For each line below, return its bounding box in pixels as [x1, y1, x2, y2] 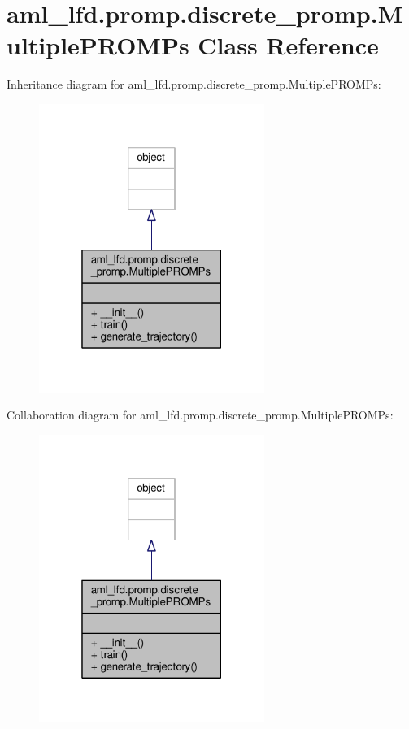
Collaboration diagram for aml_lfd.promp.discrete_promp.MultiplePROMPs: [7, 406, 394, 423]
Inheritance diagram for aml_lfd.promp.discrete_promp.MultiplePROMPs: [7, 76, 381, 93]
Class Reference [198, 28, 379, 62]
